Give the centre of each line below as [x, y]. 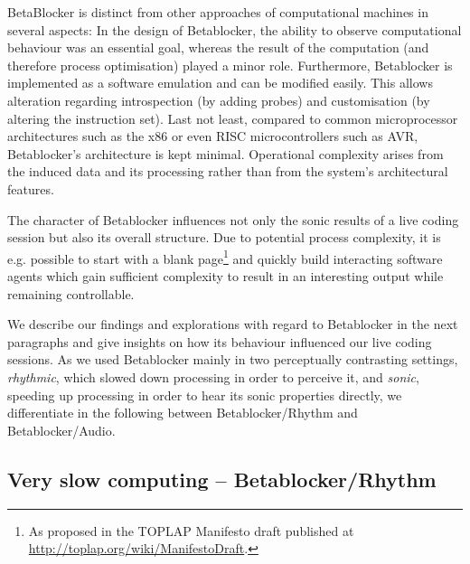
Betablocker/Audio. [61, 430]
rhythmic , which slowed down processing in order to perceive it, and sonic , [213, 376]
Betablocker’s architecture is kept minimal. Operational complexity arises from [226, 153]
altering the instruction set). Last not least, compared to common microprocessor [233, 118]
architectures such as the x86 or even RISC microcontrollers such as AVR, [213, 136]
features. [31, 188]
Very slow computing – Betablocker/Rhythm [222, 479]
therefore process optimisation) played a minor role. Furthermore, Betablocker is [230, 65]
